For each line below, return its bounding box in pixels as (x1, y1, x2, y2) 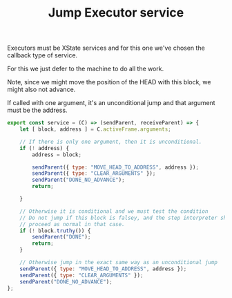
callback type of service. (7, 51, 78, 59)
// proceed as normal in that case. (19, 221, 126, 227)
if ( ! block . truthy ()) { (19, 227, 91, 234)
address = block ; (32, 151, 81, 158)
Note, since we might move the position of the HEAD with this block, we (7, 78, 211, 86)
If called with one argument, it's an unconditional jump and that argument (7, 99, 215, 107)
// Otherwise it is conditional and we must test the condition (19, 207, 209, 215)
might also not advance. (7, 85, 76, 94)
